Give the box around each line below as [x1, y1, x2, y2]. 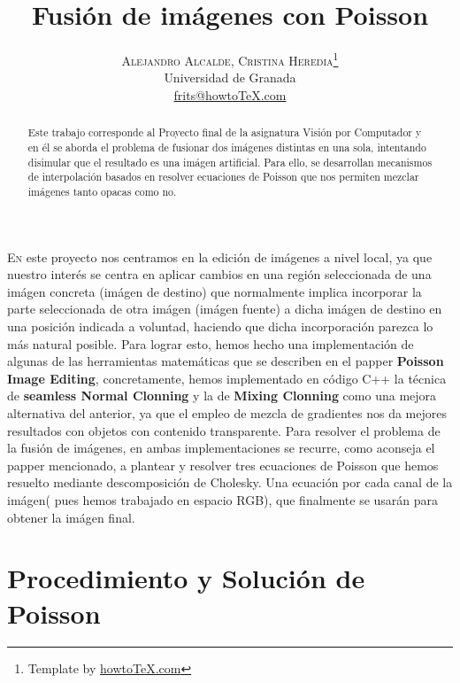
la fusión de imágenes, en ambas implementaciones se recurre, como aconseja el [7, 439, 435, 457]
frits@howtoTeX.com [173, 85, 287, 104]
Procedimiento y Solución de [7, 560, 365, 596]
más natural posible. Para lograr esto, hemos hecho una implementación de [7, 334, 414, 353]
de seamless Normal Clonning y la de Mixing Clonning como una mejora [7, 386, 437, 405]
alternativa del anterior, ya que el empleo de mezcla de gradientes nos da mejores [7, 403, 447, 422]
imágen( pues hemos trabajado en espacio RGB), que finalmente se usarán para [7, 490, 439, 508]
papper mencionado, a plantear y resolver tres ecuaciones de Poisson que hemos [7, 455, 439, 474]
